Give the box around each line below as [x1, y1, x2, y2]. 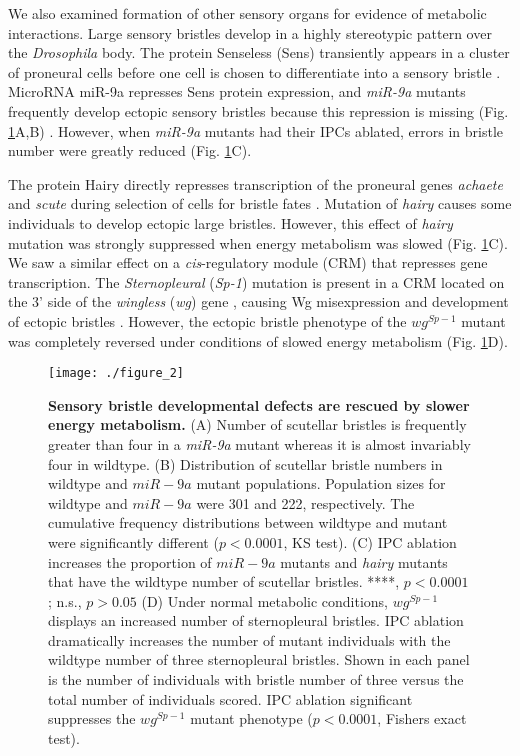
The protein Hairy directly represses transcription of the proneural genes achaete [8, 173, 503, 194]
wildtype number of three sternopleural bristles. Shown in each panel [48, 649, 470, 670]
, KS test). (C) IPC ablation [283, 531, 457, 552]
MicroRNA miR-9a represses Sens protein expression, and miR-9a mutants [8, 81, 466, 102]
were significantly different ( [48, 531, 219, 552]
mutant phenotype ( [190, 708, 313, 729]
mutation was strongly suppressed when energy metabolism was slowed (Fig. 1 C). [8, 232, 508, 253]
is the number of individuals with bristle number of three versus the [48, 669, 464, 690]
